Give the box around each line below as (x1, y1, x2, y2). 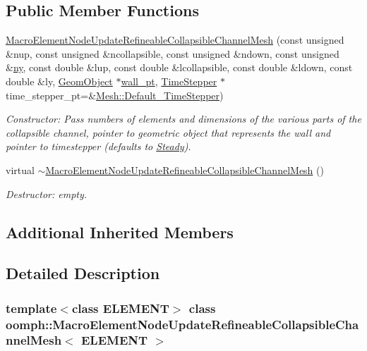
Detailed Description (6, 262, 160, 284)
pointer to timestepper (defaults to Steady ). (6, 139, 191, 154)
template (6, 299, 57, 316)
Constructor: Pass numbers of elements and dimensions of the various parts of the (6, 111, 361, 126)
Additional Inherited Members (6, 221, 234, 242)
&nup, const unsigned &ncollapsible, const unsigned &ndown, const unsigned (6, 46, 339, 61)
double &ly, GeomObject (6, 73, 113, 88)
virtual (6, 162, 35, 177)
